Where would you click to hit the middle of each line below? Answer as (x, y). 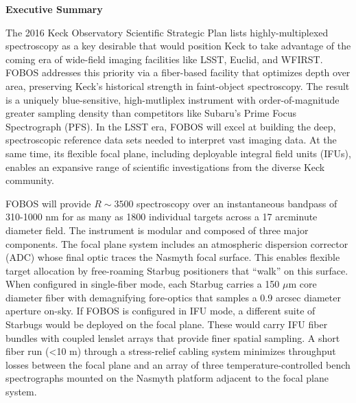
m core (302, 284)
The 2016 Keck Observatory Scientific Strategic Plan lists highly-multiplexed (167, 32)
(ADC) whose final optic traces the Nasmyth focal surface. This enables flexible (173, 257)
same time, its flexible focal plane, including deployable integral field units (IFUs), (178, 153)
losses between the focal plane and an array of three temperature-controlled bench (178, 364)
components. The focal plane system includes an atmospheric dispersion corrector (177, 243)
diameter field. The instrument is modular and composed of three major (157, 230)
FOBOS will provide (48, 203)
